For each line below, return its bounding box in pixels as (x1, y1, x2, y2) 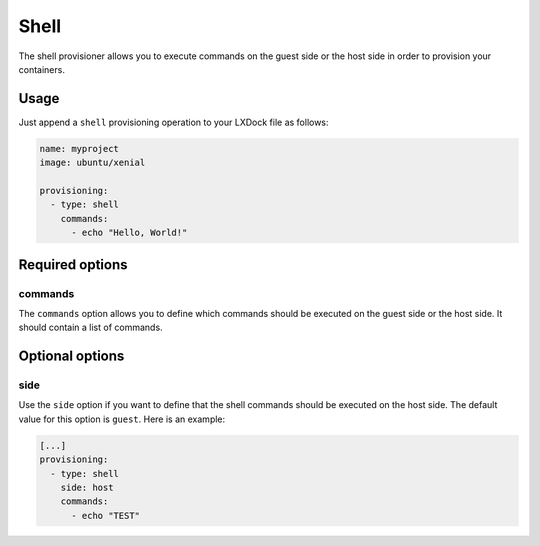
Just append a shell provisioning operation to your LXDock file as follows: (18, 116, 329, 128)
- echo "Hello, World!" (71, 227, 188, 239)
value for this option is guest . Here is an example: (18, 413, 226, 425)
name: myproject (39, 143, 120, 154)
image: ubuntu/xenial (39, 157, 146, 169)
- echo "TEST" (71, 510, 140, 521)
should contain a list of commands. (18, 321, 164, 334)
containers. (18, 63, 65, 75)
